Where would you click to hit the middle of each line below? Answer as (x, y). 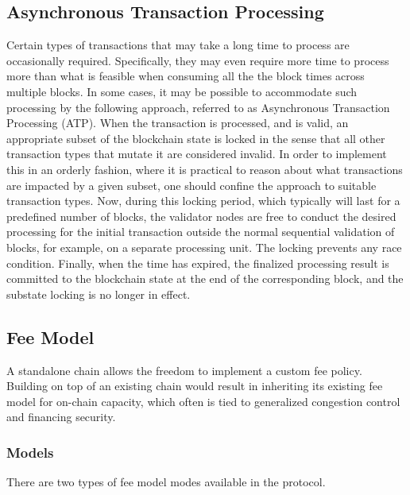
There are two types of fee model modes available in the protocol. (166, 482)
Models (30, 452)
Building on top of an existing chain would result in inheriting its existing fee (195, 386)
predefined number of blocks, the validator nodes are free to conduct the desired (201, 216)
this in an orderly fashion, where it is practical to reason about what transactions (205, 169)
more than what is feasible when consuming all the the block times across (186, 76)
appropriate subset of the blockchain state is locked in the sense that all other (196, 138)
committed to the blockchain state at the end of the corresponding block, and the (205, 278)
